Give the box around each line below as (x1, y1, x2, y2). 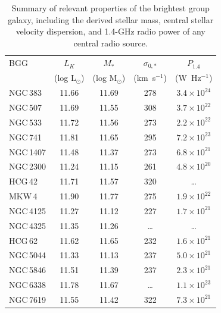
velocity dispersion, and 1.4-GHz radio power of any (15, 25, 206, 37)
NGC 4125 (9, 204, 46, 217)
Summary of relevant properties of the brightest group (11, 2, 210, 14)
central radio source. (73, 36, 148, 49)
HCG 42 (9, 175, 38, 187)
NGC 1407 (9, 145, 46, 158)
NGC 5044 (9, 249, 46, 261)
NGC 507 (9, 101, 42, 114)
